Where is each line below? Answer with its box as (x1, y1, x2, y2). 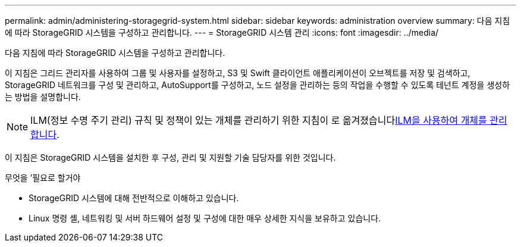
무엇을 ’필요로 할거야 (5, 173, 81, 183)
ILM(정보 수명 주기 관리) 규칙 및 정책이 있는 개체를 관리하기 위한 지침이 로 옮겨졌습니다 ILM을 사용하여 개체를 (30, 114, 487, 126)
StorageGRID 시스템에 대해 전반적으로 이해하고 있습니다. (29, 193, 239, 203)
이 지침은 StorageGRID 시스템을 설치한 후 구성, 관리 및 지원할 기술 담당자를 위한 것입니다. (5, 152, 336, 162)
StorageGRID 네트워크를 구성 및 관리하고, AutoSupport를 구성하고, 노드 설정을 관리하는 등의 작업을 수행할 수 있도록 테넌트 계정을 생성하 (5, 80, 510, 90)
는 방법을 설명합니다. (5, 92, 81, 102)
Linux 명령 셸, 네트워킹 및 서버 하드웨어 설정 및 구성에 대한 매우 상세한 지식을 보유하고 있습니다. (29, 213, 381, 223)
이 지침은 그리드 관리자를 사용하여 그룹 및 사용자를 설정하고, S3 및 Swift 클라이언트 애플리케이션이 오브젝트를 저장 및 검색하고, (5, 68, 470, 78)
